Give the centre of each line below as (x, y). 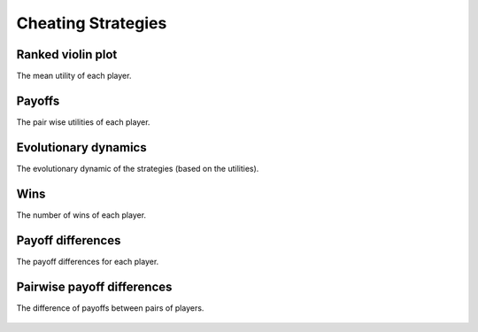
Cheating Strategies (92, 23)
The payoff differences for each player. (88, 261)
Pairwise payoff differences (94, 286)
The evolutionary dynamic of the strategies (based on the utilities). (138, 168)
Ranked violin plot (67, 54)
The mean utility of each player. (74, 76)
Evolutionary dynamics (81, 147)
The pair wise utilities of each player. (83, 122)
